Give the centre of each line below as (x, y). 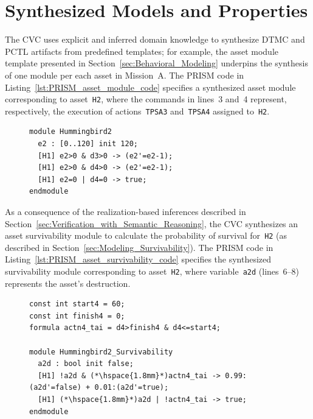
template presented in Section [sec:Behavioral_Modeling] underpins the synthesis (156, 63)
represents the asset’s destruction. (68, 283)
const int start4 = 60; (77, 304)
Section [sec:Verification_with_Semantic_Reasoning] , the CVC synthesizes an (152, 223)
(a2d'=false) (55, 388)
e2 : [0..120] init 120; (88, 144)
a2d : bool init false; (86, 364)
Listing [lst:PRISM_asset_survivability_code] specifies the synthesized (138, 259)
